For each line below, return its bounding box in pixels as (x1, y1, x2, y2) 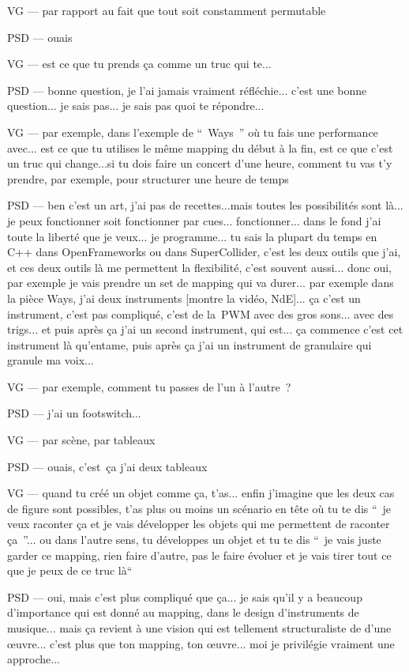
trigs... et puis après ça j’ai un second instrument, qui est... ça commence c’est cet (7, 321, 403, 338)
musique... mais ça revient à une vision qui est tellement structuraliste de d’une (7, 620, 392, 636)
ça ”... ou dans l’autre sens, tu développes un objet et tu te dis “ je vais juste (7, 531, 381, 548)
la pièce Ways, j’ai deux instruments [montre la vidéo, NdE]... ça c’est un (7, 289, 361, 306)
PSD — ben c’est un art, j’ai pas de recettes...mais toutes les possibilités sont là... (7, 197, 403, 213)
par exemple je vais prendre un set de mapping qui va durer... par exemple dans (7, 274, 394, 291)
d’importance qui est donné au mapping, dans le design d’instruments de (7, 604, 359, 621)
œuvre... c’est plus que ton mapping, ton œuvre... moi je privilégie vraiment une (7, 635, 395, 651)
